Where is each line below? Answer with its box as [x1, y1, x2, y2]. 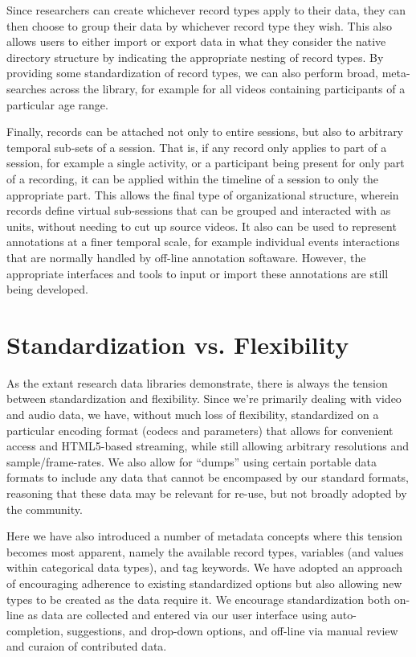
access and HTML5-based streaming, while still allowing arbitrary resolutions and [6, 437, 410, 454]
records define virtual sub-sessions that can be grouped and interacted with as [6, 202, 391, 219]
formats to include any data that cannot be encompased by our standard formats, [6, 469, 409, 486]
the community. [6, 500, 83, 517]
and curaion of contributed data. [6, 638, 167, 655]
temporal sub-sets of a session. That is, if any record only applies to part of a [6, 138, 387, 155]
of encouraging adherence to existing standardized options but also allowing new [6, 574, 402, 591]
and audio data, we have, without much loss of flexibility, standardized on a [6, 406, 379, 422]
